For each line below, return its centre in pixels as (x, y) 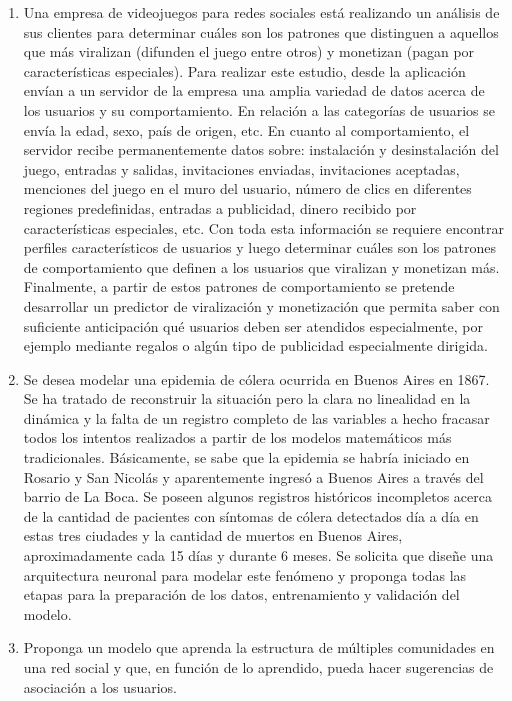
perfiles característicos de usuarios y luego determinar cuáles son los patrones (260, 247)
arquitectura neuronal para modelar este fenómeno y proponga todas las (245, 574)
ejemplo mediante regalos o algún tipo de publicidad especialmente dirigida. (255, 345)
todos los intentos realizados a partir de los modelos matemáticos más (237, 437)
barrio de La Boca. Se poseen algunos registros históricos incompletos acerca (257, 496)
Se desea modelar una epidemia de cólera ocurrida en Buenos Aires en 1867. (256, 378)
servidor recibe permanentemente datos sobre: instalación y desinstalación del (261, 149)
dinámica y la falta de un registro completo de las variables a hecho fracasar (256, 417)
